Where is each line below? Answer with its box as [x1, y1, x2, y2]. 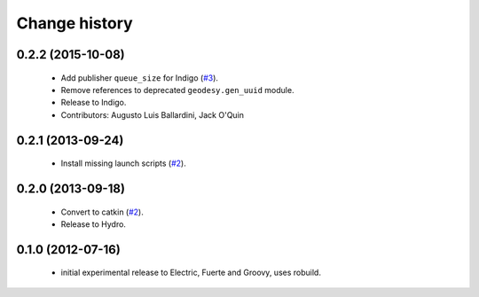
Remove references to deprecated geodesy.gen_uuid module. [60, 84, 294, 95]
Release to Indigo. [60, 98, 127, 108]
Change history [16, 13, 133, 33]
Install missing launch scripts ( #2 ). [60, 158, 186, 168]
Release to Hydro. [60, 218, 126, 230]
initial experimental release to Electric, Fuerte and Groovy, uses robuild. [60, 267, 321, 278]
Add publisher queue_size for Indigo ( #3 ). [60, 72, 219, 83]
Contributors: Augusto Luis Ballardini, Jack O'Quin [60, 109, 244, 120]
